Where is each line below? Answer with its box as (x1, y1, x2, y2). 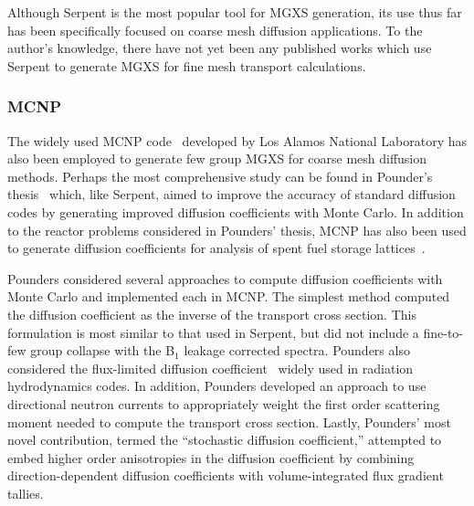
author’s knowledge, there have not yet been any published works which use (7, 38, 432, 58)
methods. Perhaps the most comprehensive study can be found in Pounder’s (7, 166, 433, 185)
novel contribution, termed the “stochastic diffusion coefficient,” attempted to (7, 430, 442, 449)
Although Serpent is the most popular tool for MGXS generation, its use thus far (7, 3, 462, 21)
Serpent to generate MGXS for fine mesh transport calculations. (7, 56, 366, 75)
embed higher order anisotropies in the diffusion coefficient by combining (7, 448, 415, 467)
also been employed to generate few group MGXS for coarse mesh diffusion (7, 149, 427, 168)
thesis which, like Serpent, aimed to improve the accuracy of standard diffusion (7, 184, 456, 204)
